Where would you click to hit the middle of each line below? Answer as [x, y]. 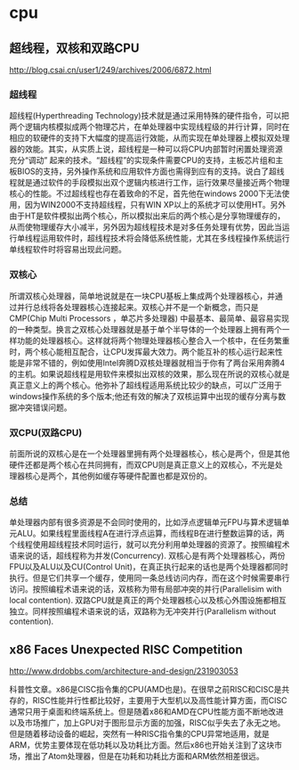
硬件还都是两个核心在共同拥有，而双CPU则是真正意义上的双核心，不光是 [142, 464]
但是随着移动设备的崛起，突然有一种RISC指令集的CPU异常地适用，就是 [139, 734]
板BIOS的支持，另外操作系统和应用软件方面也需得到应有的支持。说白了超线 [147, 171]
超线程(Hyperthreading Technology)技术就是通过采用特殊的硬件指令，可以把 [149, 116]
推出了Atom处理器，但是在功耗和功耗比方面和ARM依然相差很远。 [144, 756]
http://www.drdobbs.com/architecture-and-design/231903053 [124, 671]
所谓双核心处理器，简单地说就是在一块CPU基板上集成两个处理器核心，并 [142, 296]
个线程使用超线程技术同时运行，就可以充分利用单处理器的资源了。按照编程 [145, 545]
